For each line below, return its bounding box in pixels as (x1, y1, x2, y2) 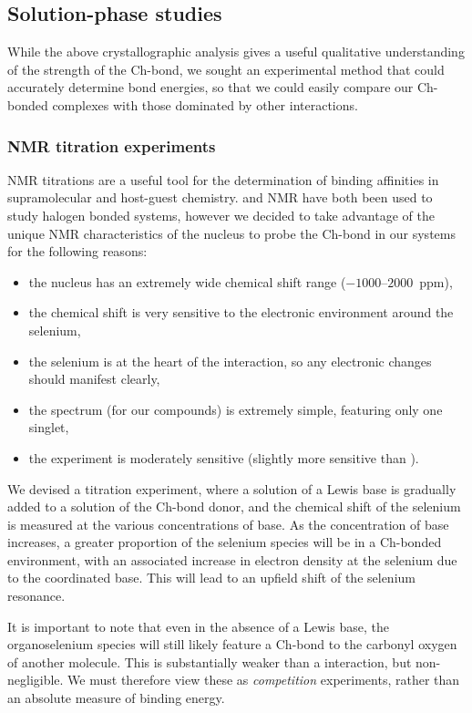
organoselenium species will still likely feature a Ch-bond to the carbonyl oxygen (7, 635, 457, 654)
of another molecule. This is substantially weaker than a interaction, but (7, 652, 412, 671)
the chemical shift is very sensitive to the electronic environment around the (28, 303, 454, 322)
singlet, (28, 418, 69, 437)
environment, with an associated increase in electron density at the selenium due (7, 550, 457, 569)
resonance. (7, 586, 66, 605)
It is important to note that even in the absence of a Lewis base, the (7, 616, 389, 635)
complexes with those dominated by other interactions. (52, 95, 358, 114)
